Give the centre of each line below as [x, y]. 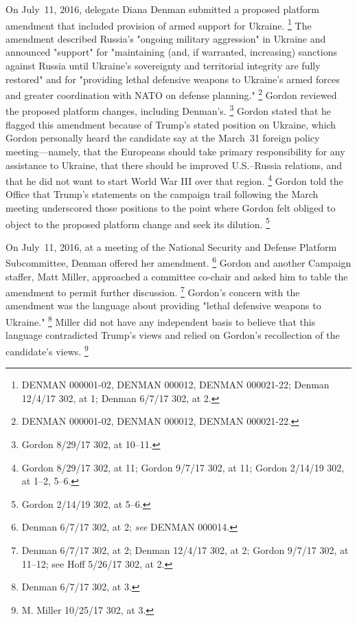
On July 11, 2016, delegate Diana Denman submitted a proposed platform [163, 9]
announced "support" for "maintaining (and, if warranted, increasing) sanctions [171, 52]
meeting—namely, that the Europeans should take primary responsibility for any [175, 151]
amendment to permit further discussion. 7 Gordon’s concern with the [153, 291]
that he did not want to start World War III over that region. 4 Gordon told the [174, 180]
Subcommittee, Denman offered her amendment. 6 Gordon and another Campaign [178, 262]
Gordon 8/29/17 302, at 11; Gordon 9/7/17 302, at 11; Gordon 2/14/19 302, [183, 467]
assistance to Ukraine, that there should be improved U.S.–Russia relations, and [174, 165]
